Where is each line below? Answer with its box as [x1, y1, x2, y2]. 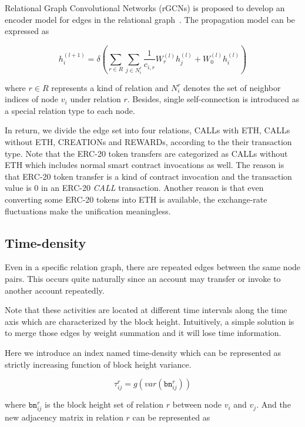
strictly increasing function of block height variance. [5, 358, 192, 370]
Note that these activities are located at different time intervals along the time [5, 304, 287, 316]
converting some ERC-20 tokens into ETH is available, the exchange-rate [5, 193, 267, 205]
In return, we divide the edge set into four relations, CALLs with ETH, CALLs [5, 124, 290, 136]
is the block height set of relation [45, 398, 164, 411]
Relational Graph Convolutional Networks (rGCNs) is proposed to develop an [5, 2, 285, 14]
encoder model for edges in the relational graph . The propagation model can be [5, 13, 295, 25]
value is [5, 181, 32, 194]
